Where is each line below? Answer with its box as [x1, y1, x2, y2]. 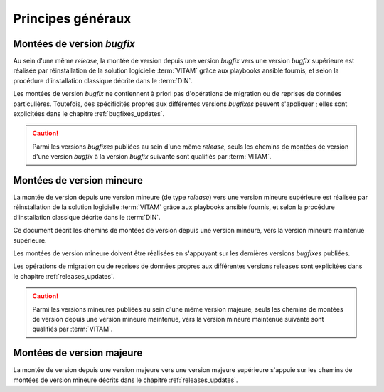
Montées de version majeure [13, 347, 143, 359]
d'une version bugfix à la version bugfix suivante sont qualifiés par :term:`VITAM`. [32, 152, 272, 161]
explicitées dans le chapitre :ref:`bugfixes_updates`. [13, 110, 165, 118]
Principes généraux [13, 11, 132, 26]
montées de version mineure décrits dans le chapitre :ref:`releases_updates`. [13, 376, 238, 384]
